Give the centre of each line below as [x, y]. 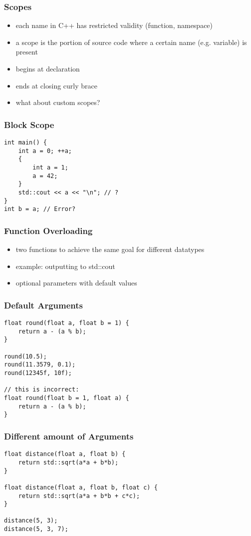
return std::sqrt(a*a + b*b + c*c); [79, 496]
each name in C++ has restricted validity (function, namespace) [114, 25]
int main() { [25, 142]
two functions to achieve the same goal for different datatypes [110, 249]
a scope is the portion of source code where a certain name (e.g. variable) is [131, 42]
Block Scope [29, 124]
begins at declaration [48, 68]
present [27, 52]
